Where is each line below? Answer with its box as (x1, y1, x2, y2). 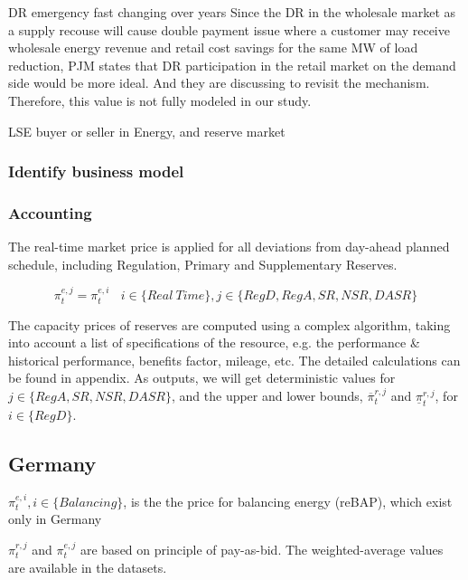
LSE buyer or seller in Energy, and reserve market (8, 121, 285, 140)
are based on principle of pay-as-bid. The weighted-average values (80, 540, 444, 559)
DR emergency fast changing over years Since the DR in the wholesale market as (8, 3, 456, 21)
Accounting (8, 201, 92, 223)
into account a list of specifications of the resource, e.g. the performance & (8, 333, 420, 352)
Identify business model (8, 160, 184, 183)
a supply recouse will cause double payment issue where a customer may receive (8, 20, 450, 39)
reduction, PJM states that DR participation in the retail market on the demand (8, 55, 456, 74)
